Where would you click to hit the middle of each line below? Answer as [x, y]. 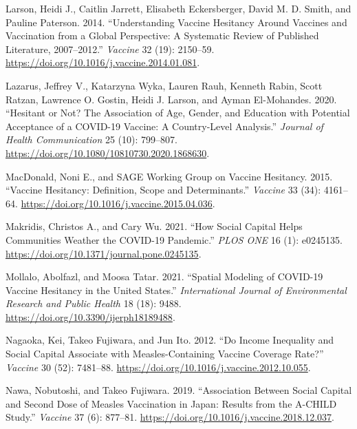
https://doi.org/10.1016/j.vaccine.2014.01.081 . [103, 62]
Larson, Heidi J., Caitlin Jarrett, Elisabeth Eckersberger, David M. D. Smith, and [178, 8]
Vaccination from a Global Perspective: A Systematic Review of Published [162, 35]
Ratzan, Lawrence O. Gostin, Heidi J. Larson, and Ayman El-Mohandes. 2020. [171, 99]
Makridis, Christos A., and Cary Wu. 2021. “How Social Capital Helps [154, 226]
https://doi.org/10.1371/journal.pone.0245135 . [104, 253]
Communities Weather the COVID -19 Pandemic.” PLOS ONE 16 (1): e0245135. [174, 239]
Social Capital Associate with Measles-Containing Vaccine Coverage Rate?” [165, 354]
